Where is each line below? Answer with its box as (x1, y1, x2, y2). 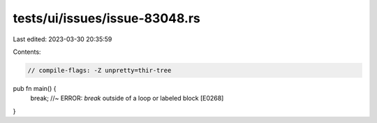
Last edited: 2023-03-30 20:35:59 (13, 35, 112, 43)
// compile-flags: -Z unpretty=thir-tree (27, 66, 172, 74)
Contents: (13, 48, 41, 56)
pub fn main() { (13, 84, 57, 92)
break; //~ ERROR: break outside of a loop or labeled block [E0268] (30, 94, 224, 103)
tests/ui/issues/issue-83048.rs (13, 10, 200, 26)
